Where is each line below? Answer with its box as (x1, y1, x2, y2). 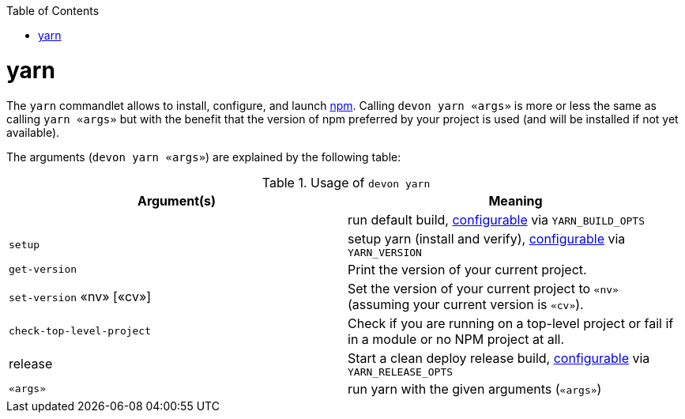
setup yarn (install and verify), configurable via (348, 230, 626, 247)
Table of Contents (6, 4, 100, 17)
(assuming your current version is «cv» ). (348, 296, 584, 312)
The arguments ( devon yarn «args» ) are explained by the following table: (6, 149, 401, 164)
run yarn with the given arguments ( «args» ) (348, 380, 602, 397)
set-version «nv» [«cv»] (9, 288, 152, 304)
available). (6, 125, 60, 139)
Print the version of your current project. (348, 261, 587, 277)
